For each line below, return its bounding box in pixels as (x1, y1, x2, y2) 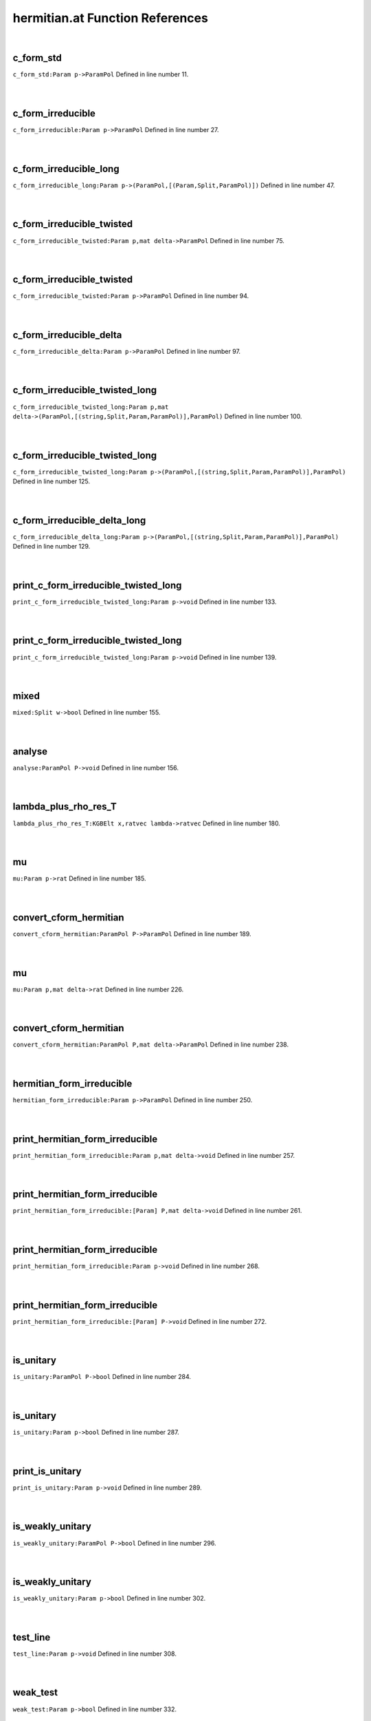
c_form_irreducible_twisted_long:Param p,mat (12, 403, 169, 411)
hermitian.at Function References (12, 10, 209, 25)
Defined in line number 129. (12, 542, 91, 551)
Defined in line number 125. (12, 477, 91, 485)
